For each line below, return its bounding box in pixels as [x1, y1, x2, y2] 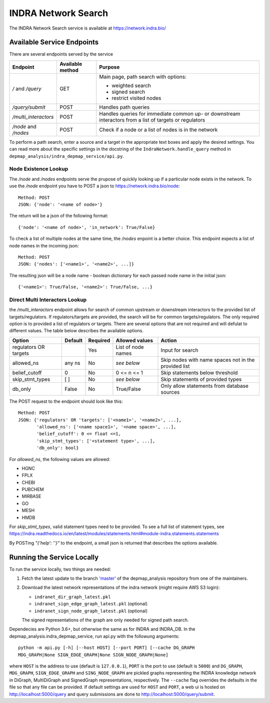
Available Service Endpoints [9, 38, 99, 47]
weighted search [111, 82, 151, 89]
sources [160, 388, 180, 395]
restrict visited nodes [111, 94, 161, 101]
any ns [64, 359, 80, 366]
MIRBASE [21, 494, 41, 500]
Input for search [160, 346, 198, 353]
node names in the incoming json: [9, 243, 79, 249]
